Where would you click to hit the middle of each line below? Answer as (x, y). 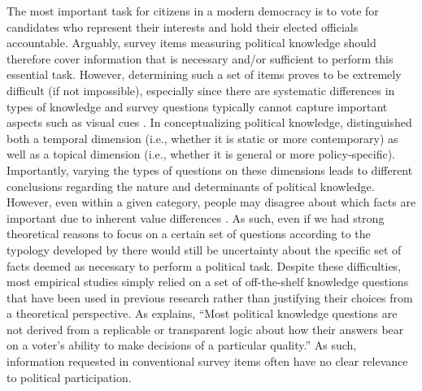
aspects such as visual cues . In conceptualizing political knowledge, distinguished (209, 122)
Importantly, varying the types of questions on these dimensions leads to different (210, 169)
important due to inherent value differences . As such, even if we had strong (196, 217)
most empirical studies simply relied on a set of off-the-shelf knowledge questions (208, 282)
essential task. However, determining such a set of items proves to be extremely (204, 74)
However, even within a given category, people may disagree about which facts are (211, 202)
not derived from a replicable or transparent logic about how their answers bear (205, 329)
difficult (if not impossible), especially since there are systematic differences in (201, 90)
